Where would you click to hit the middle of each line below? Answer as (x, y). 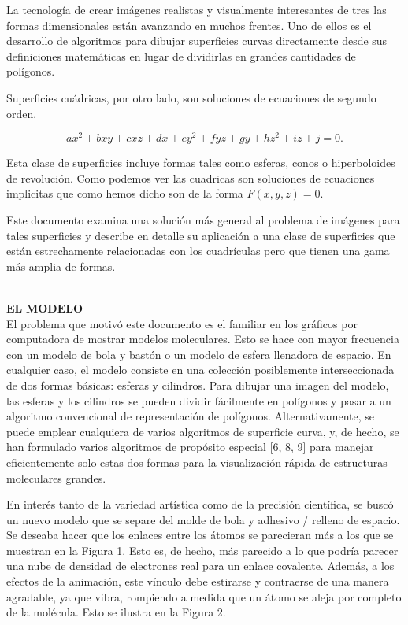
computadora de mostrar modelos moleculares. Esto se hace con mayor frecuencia (203, 339)
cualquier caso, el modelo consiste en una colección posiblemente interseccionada (200, 370)
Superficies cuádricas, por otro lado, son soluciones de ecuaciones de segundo (191, 97)
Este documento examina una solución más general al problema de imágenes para (203, 220)
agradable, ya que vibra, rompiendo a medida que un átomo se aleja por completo (204, 596)
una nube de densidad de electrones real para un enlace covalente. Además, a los (200, 566)
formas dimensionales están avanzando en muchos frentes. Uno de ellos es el (189, 25)
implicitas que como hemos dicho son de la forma (125, 193)
